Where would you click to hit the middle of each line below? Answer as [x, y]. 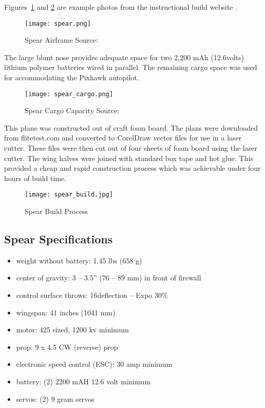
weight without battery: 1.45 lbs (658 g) [79, 260]
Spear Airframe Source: [61, 40]
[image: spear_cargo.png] [69, 94]
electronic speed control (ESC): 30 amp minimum [94, 364]
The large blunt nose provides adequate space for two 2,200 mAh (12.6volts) [124, 57]
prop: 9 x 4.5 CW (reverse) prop [67, 347]
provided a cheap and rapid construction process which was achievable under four [132, 168]
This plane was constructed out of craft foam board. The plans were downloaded [131, 127]
